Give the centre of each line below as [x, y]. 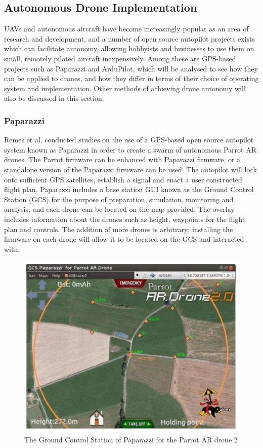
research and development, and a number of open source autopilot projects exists [130, 38]
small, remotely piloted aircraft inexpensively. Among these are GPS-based [120, 58]
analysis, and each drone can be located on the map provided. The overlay [119, 209]
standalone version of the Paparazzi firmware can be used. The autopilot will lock [130, 169]
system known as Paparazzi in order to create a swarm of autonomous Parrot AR [130, 149]
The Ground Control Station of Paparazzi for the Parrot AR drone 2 [131, 440]
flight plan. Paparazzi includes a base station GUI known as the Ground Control [129, 189]
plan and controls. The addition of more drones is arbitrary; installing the [119, 229]
